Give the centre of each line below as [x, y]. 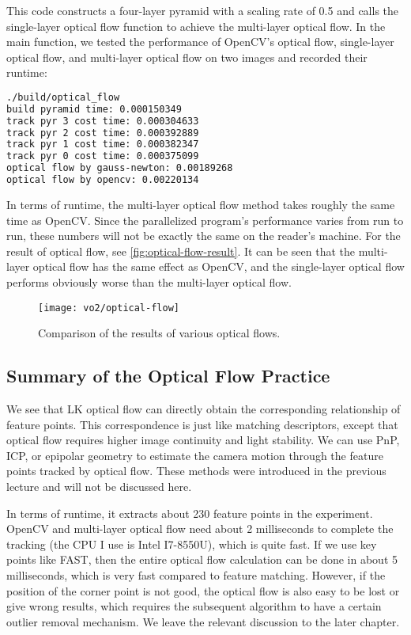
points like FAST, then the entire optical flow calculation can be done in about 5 [202, 559]
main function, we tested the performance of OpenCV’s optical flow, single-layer [200, 42]
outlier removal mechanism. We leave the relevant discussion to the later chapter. [203, 621]
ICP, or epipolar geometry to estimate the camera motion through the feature [195, 455]
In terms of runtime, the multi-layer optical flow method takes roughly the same [201, 204]
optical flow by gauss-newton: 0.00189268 [120, 168]
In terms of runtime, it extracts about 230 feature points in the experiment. [190, 513]
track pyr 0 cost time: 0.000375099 [103, 156]
